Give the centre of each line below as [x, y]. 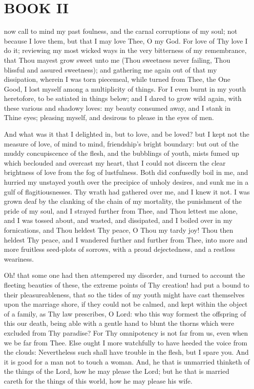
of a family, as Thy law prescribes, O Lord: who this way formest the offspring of [125, 313]
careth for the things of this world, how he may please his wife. [98, 380]
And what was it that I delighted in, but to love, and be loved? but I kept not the [127, 134]
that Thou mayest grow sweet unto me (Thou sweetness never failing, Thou [117, 60]
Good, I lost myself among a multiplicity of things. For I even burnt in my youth [125, 88]
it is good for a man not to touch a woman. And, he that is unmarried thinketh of [127, 361]
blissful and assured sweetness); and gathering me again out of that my [110, 69]
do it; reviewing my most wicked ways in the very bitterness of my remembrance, [125, 50]
